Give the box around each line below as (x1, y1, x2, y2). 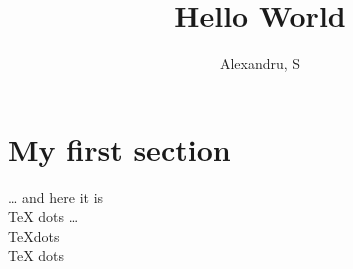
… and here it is (8, 186, 104, 207)
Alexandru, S (219, 53, 301, 74)
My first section (8, 128, 231, 169)
